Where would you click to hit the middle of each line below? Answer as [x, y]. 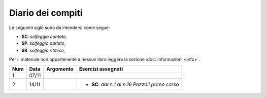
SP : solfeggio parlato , [44, 43]
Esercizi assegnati [101, 69]
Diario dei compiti [46, 13]
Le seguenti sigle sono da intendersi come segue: [60, 28]
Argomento [60, 69]
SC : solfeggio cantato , [44, 36]
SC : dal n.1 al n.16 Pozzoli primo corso [135, 84]
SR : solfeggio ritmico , [43, 50]
